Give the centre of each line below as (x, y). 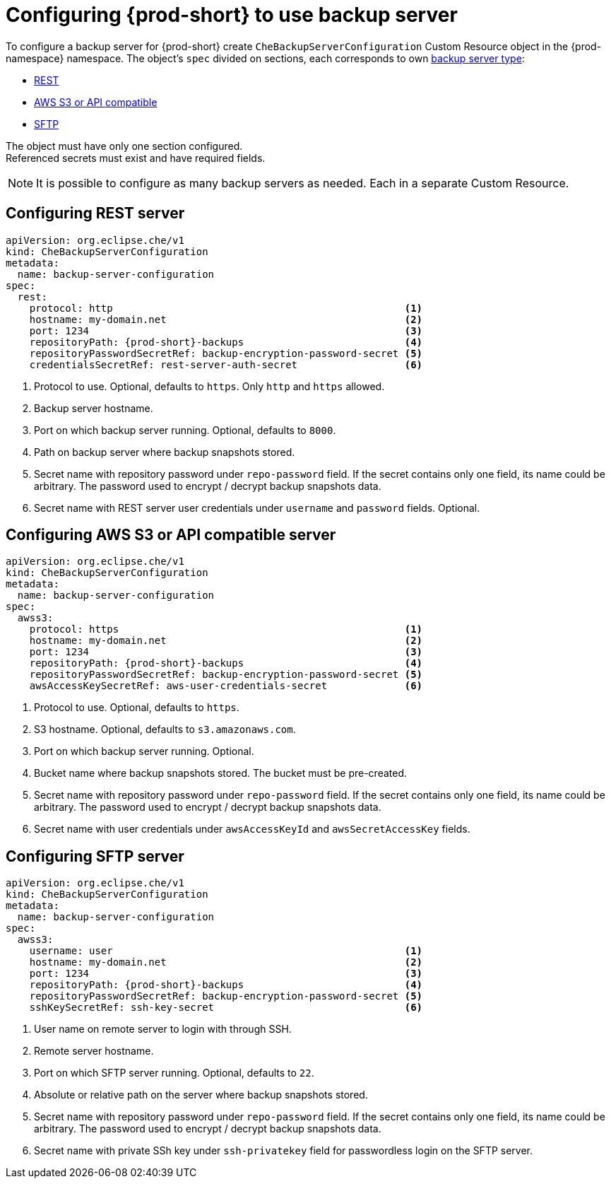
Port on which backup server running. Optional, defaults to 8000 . (185, 430)
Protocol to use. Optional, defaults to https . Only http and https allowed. (209, 386)
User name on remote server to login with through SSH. (163, 1029)
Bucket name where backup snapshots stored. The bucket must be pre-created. (221, 773)
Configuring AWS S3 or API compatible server (171, 535)
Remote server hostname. (94, 1051)
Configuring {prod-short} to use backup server (232, 15)
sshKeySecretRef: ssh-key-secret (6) (226, 1008)
